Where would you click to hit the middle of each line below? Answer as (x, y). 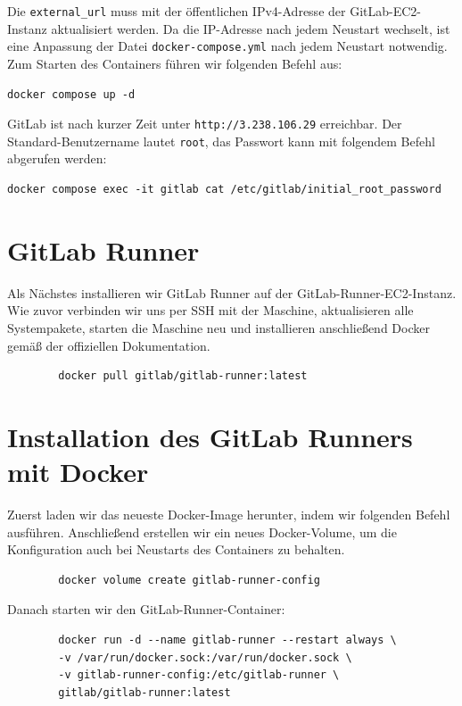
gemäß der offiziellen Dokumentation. (109, 345)
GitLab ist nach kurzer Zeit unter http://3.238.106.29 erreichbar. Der (205, 124)
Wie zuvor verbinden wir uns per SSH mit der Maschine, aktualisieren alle (210, 310)
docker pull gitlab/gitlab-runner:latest (183, 376)
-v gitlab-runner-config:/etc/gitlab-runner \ (199, 675)
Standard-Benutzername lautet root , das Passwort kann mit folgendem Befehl (221, 141)
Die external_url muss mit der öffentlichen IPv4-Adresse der (177, 11)
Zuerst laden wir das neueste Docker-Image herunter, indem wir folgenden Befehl (229, 514)
